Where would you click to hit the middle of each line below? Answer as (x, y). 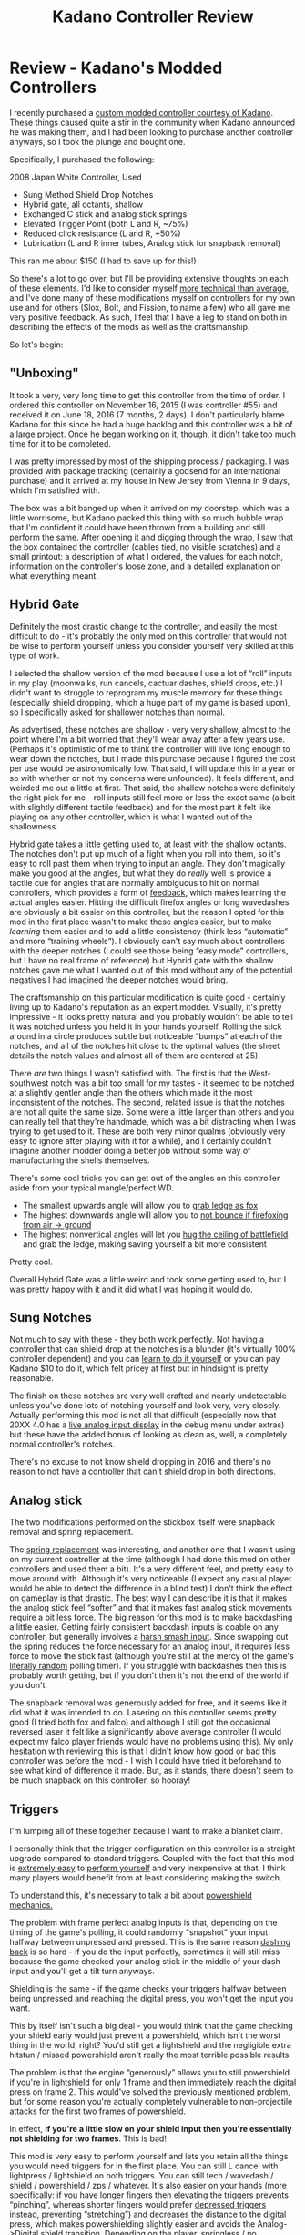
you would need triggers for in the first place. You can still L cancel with (144, 2166)
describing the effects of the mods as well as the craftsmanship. (130, 326)
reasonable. (32, 1378)
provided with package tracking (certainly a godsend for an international (145, 470)
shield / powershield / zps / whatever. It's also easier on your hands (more (148, 2185)
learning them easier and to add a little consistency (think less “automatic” (149, 931)
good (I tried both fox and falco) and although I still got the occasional (140, 1722)
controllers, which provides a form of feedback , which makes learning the (148, 892)
